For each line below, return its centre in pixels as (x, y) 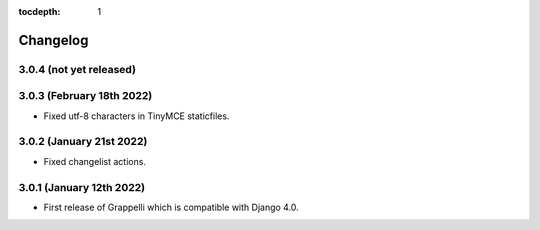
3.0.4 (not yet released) (77, 69)
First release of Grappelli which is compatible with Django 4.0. (171, 207)
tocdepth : (39, 11)
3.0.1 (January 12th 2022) (81, 187)
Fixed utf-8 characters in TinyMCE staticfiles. (136, 116)
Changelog (53, 40)
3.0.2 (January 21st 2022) (83, 142)
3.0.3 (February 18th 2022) (85, 96)
